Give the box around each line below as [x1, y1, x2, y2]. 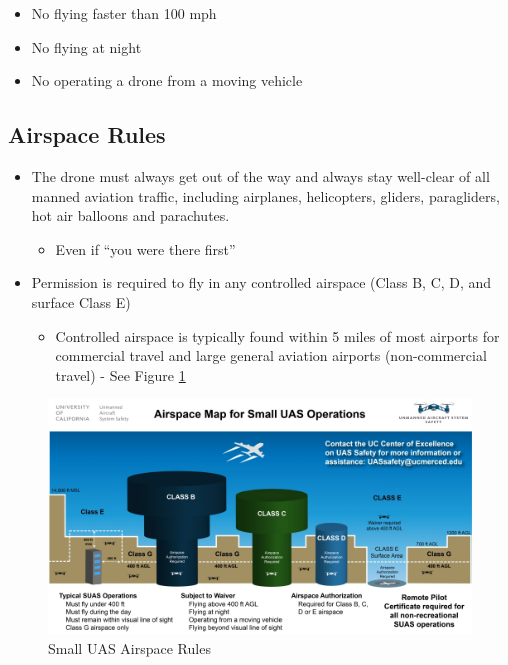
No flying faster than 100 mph [31, 3, 217, 23]
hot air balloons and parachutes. [31, 205, 230, 226]
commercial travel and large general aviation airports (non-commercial [55, 345, 487, 366]
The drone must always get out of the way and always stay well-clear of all [31, 165, 490, 186]
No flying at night [31, 36, 142, 57]
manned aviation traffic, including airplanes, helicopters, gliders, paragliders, [31, 185, 500, 206]
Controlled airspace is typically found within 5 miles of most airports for [55, 325, 500, 346]
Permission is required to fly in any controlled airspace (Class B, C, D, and [31, 272, 492, 293]
